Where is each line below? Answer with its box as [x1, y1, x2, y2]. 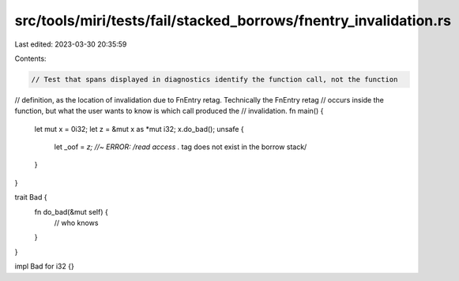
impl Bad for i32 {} [14, 261, 74, 272]
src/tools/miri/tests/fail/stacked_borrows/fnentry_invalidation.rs [14, 12, 452, 29]
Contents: [14, 54, 47, 63]
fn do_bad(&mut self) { [34, 207, 108, 216]
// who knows [54, 218, 99, 228]
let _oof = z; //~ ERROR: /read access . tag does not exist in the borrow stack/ [54, 142, 307, 152]
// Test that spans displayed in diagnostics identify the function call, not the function [31, 75, 398, 84]
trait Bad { [14, 193, 47, 202]
